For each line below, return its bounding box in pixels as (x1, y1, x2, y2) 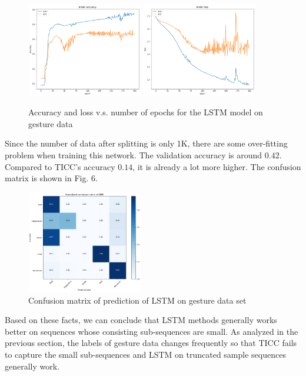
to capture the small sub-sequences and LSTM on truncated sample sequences (5, 348, 286, 361)
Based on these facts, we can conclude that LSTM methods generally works (5, 314, 277, 326)
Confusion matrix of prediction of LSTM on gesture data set (28, 294, 247, 306)
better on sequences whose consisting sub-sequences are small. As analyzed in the (5, 325, 298, 337)
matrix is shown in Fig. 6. (5, 172, 98, 184)
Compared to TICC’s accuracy (5, 160, 115, 172)
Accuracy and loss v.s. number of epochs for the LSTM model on (28, 106, 263, 118)
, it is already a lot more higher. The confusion (132, 160, 301, 172)
